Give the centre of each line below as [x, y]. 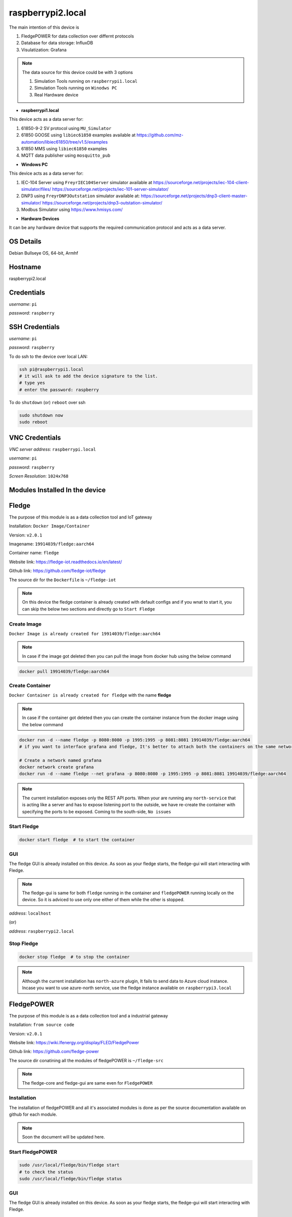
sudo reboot [34, 422]
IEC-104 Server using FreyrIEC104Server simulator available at [87, 182]
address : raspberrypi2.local [42, 931]
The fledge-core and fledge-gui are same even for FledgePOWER [87, 1083]
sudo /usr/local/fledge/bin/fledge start [69, 1165]
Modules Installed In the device [57, 490]
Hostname [25, 267]
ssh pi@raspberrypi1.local [51, 369]
